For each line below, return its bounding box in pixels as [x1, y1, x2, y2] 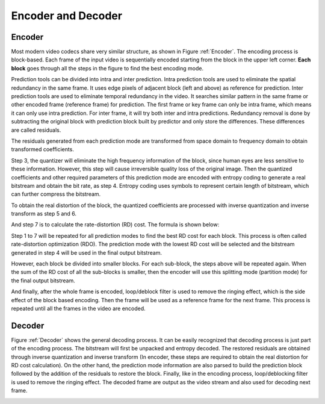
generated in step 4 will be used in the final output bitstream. [11, 249, 162, 256]
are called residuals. [11, 126, 61, 134]
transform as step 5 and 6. [11, 210, 77, 217]
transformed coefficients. [11, 146, 75, 153]
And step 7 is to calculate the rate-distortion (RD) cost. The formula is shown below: [11, 221, 220, 228]
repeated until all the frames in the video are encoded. [11, 305, 146, 312]
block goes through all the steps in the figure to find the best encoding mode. [11, 64, 204, 72]
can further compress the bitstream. [11, 190, 101, 198]
